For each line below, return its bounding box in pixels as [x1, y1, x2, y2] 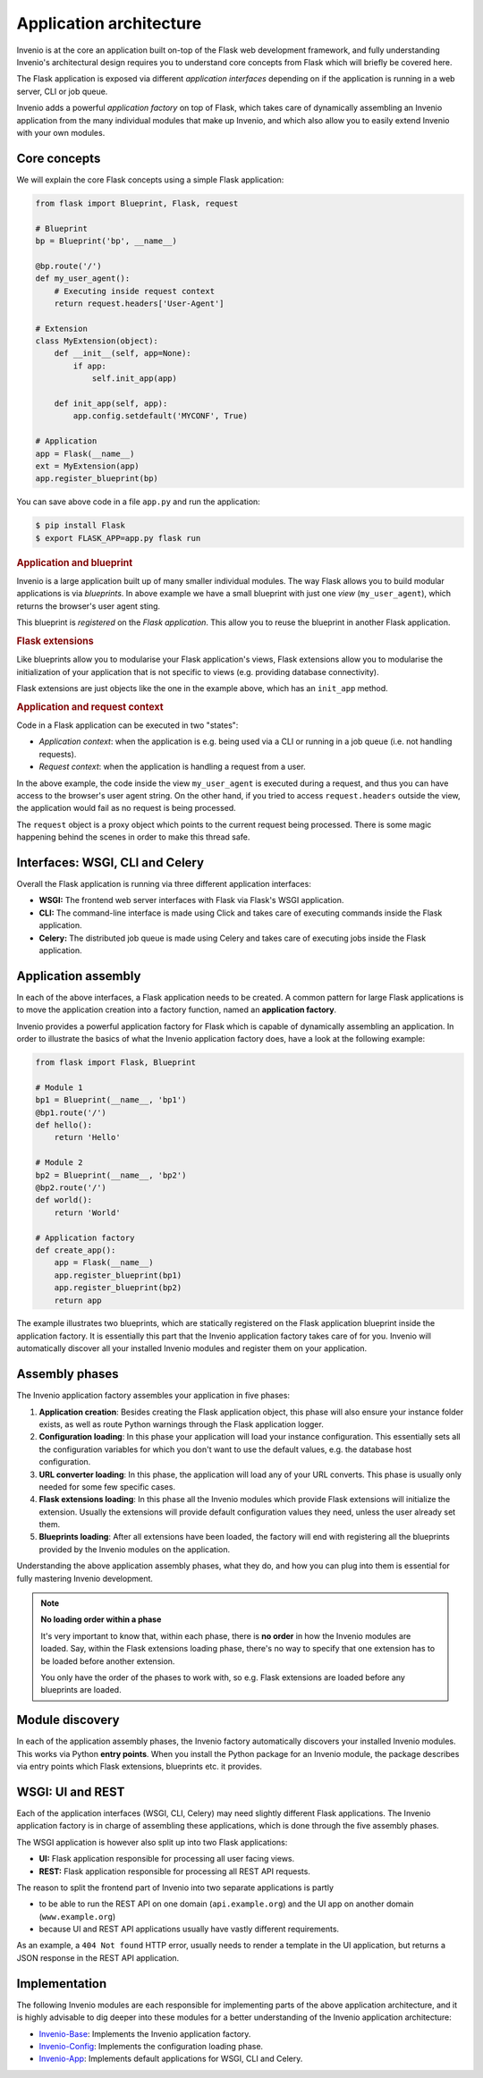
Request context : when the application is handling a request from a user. [38, 761, 306, 773]
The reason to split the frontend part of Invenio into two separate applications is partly [16, 1882, 335, 1893]
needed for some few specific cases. [38, 1481, 176, 1492]
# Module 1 [35, 1082, 83, 1093]
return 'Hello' [54, 1132, 121, 1143]
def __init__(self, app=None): [54, 349, 191, 359]
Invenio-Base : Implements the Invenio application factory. [38, 2028, 251, 2039]
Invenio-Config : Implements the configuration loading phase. [38, 2040, 264, 2051]
